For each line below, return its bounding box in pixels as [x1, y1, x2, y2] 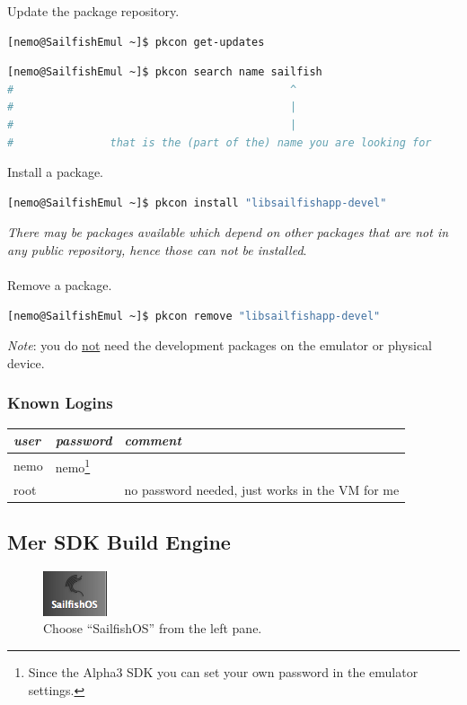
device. [7, 353, 45, 372]
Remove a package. [7, 276, 112, 295]
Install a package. [7, 163, 104, 181]
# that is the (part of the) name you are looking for [7, 136, 432, 149]
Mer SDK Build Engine [7, 528, 231, 556]
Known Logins [7, 392, 113, 414]
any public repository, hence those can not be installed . [7, 240, 307, 259]
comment [124, 431, 181, 450]
